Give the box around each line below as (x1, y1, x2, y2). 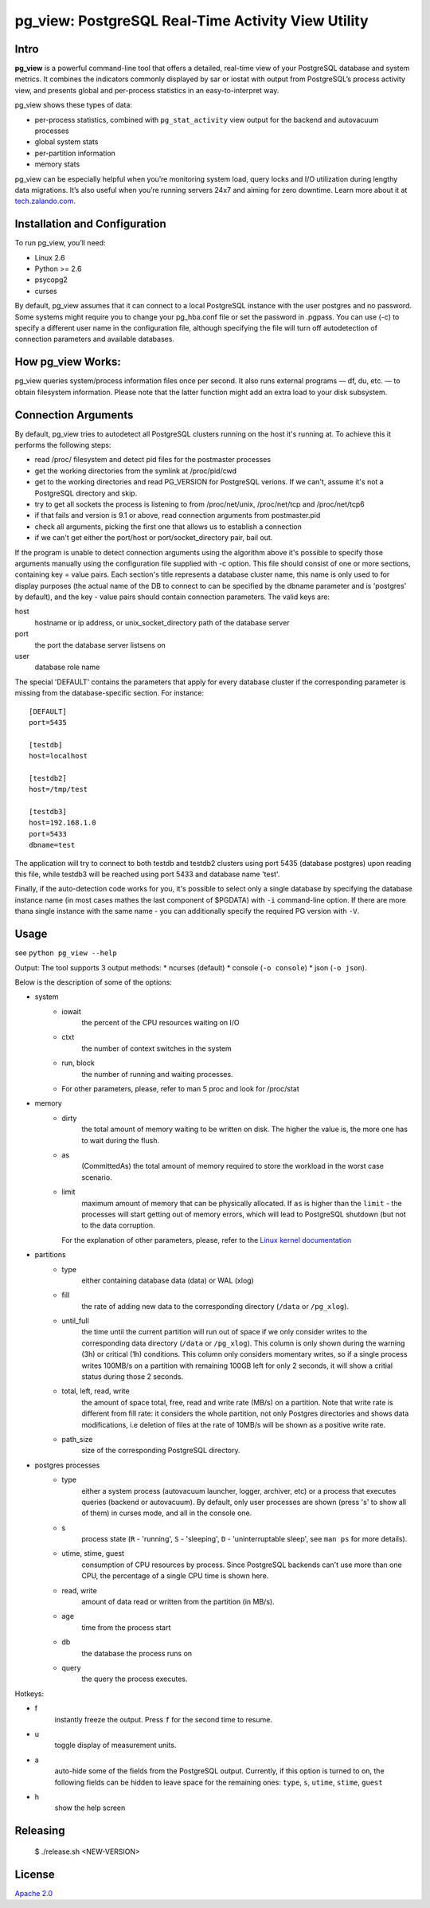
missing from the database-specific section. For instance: (14, 688, 205, 698)
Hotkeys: (14, 1689, 44, 1698)
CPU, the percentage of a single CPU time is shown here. (81, 1571, 269, 1581)
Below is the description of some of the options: (14, 977, 173, 987)
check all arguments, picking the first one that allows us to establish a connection (34, 522, 302, 531)
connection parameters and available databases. (14, 335, 175, 344)
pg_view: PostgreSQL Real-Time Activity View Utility (14, 12, 369, 29)
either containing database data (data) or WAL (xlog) (81, 1275, 254, 1285)
